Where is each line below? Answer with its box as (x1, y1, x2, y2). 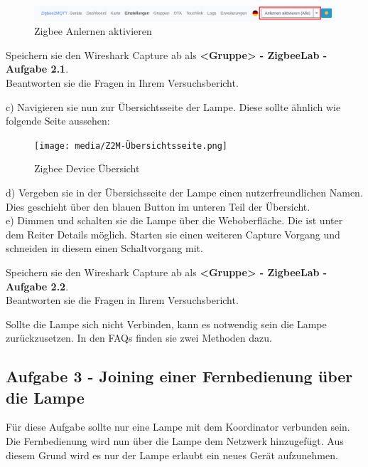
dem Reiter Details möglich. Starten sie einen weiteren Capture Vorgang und (6, 226, 340, 241)
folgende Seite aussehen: (6, 113, 110, 128)
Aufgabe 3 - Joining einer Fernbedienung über (6, 365, 353, 387)
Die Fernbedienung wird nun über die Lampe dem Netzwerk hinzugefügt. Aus (6, 434, 344, 448)
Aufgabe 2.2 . (6, 278, 69, 293)
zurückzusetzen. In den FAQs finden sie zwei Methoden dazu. (6, 330, 272, 345)
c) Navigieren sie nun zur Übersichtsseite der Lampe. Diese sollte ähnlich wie (6, 99, 341, 114)
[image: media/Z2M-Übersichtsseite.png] (34, 140, 228, 151)
